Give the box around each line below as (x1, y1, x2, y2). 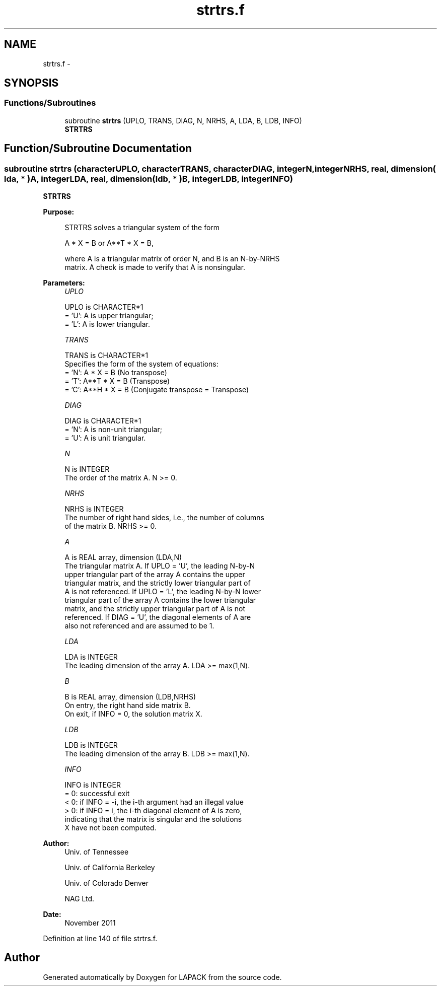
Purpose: (43, 207, 75, 217)
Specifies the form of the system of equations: (64, 360, 218, 369)
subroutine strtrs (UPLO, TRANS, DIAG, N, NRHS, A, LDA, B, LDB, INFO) (64, 116, 302, 125)
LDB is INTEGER (64, 741, 118, 750)
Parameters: (43, 278, 85, 288)
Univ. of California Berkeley (64, 863, 155, 872)
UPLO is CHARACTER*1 (64, 303, 143, 312)
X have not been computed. (64, 823, 157, 832)
